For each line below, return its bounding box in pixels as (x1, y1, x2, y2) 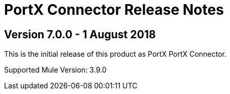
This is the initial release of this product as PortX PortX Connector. (4, 50, 227, 59)
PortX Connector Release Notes (4, 1, 224, 18)
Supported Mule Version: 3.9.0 (4, 65, 107, 75)
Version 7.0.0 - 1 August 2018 (4, 28, 156, 41)
